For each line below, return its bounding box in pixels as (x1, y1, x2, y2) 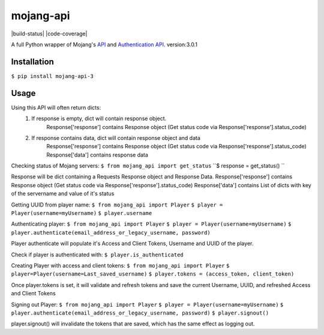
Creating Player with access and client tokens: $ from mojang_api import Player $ (11, 262, 230, 269)
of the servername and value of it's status (11, 190, 115, 198)
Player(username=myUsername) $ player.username (11, 210, 152, 217)
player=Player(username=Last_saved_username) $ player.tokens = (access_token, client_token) (11, 271, 295, 277)
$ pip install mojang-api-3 (11, 73, 94, 79)
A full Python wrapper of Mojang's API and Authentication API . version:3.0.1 (11, 41, 198, 48)
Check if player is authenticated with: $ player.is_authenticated (11, 251, 184, 258)
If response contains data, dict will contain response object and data (31, 134, 201, 141)
